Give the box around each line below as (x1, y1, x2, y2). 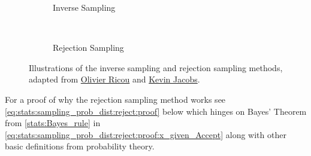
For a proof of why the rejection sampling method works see (5, 93, 226, 105)
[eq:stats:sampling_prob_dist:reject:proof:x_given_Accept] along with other (5, 128, 286, 140)
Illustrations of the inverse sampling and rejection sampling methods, (29, 61, 283, 74)
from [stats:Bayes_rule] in (5, 117, 101, 129)
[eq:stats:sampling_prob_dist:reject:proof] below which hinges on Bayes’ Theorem (5, 105, 307, 117)
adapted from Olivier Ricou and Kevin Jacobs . (29, 73, 200, 85)
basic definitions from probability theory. (5, 140, 155, 152)
